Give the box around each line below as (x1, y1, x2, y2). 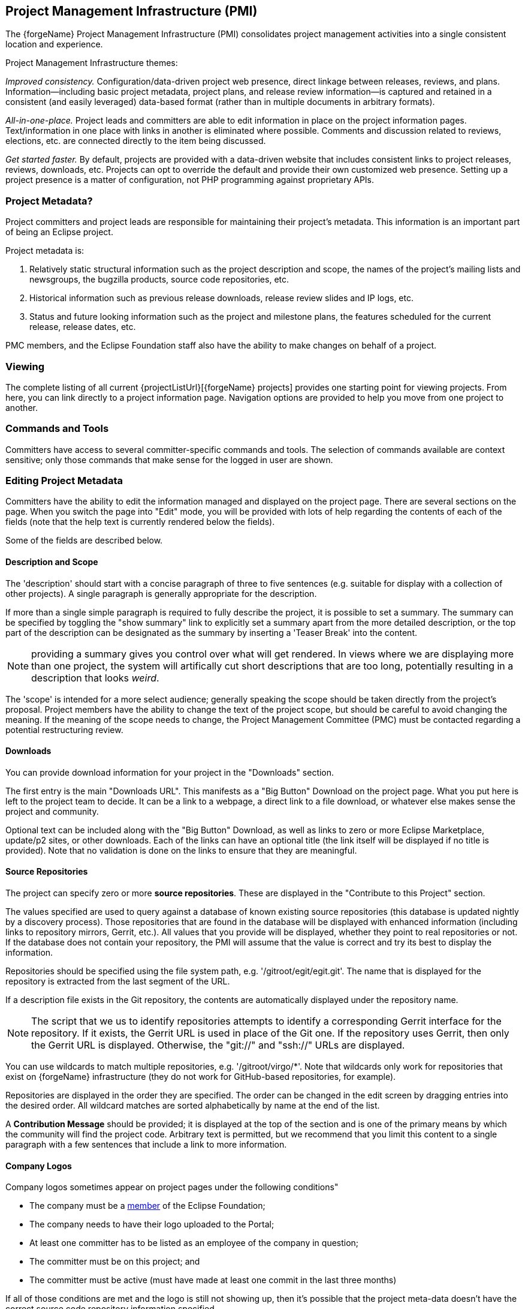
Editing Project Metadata (5, 475, 123, 487)
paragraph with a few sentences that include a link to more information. (5, 1139, 287, 1150)
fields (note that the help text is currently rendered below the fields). (5, 517, 275, 527)
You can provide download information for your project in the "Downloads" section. (5, 767, 334, 777)
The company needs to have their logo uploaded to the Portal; (29, 1219, 274, 1230)
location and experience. (5, 39, 103, 50)
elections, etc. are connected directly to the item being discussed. (5, 136, 266, 146)
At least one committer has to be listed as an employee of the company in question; (29, 1238, 359, 1248)
